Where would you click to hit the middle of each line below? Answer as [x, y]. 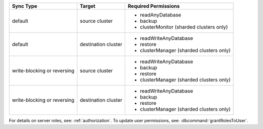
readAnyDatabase [160, 15]
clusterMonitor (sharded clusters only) [184, 27]
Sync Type [25, 6]
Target [87, 6]
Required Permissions [154, 6]
